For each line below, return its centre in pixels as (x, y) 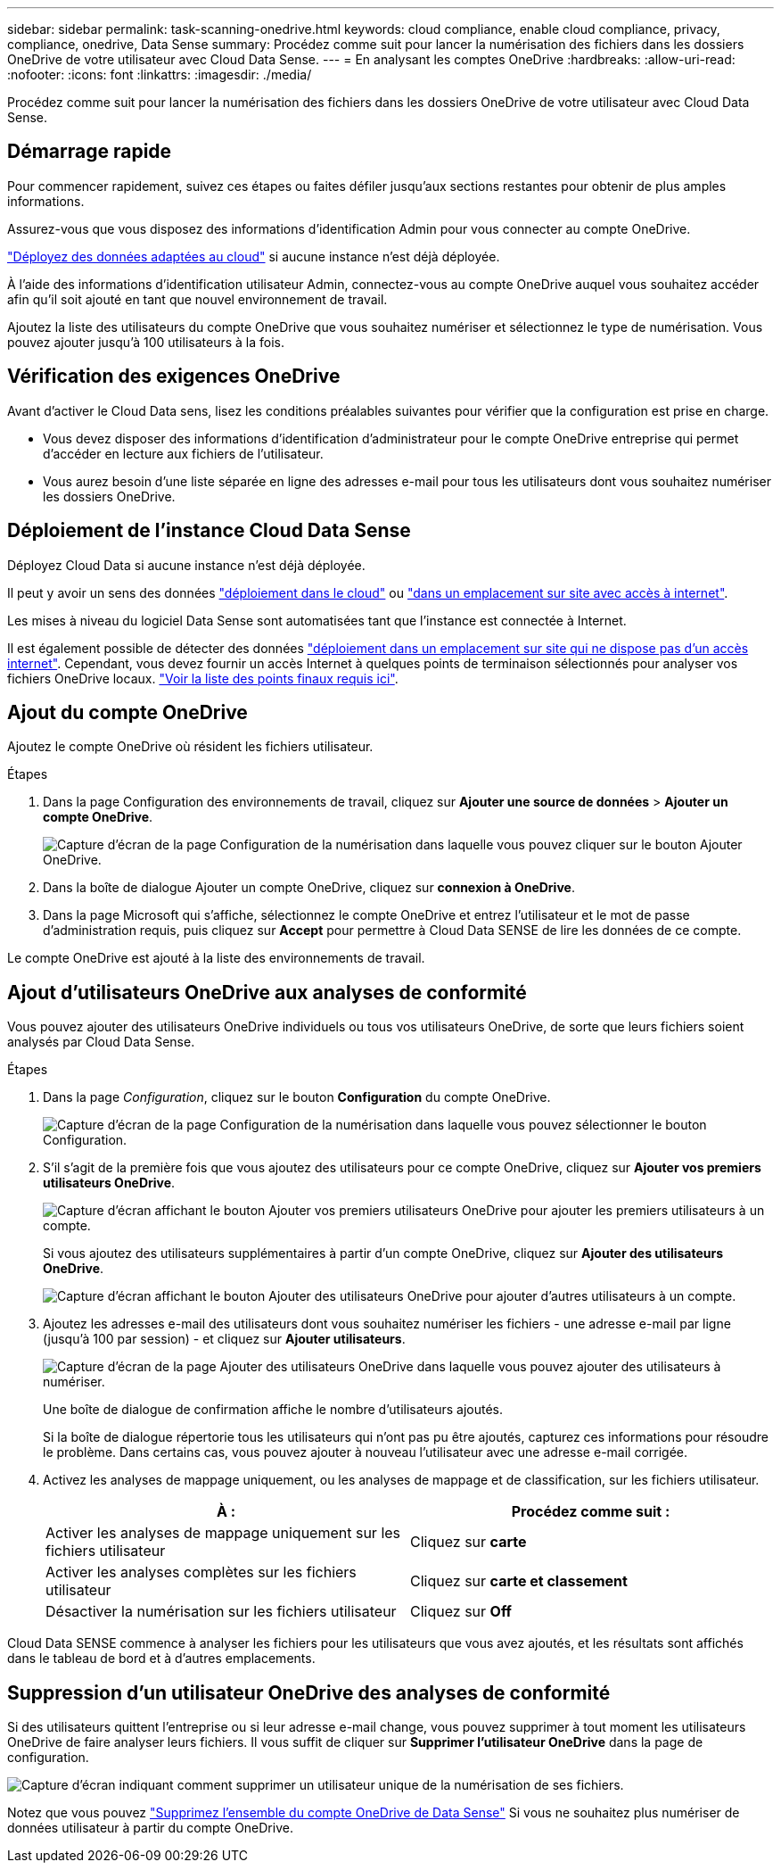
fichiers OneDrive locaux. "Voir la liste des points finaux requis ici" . (203, 678)
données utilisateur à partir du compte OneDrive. (150, 1828)
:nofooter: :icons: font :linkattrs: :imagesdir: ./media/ (160, 74)
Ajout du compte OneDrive (127, 712)
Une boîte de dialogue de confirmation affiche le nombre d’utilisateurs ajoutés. (273, 1410)
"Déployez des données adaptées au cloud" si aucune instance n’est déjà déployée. (254, 256)
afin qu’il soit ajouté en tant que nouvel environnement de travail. (197, 299)
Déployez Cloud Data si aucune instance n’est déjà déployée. (186, 565)
